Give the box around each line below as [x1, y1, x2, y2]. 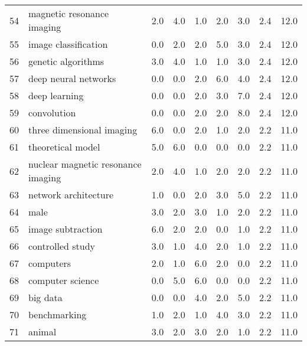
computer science [28, 273, 99, 287]
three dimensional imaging [28, 123, 138, 136]
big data [28, 290, 63, 304]
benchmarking [28, 308, 87, 321]
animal [28, 325, 57, 338]
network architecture [28, 188, 114, 201]
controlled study [28, 239, 96, 253]
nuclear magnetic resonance [28, 157, 142, 171]
